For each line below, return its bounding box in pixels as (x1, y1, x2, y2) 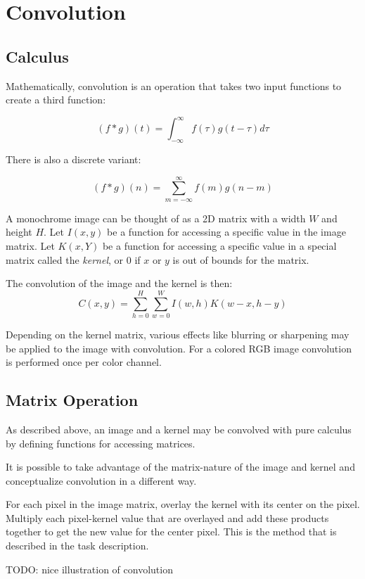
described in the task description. (6, 538, 149, 553)
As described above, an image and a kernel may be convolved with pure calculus (6, 421, 352, 436)
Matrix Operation (6, 389, 139, 411)
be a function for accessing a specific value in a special (102, 238, 337, 253)
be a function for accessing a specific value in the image (107, 224, 346, 239)
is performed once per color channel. (6, 355, 162, 369)
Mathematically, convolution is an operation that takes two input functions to (6, 78, 342, 93)
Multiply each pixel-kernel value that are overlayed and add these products (6, 510, 329, 525)
